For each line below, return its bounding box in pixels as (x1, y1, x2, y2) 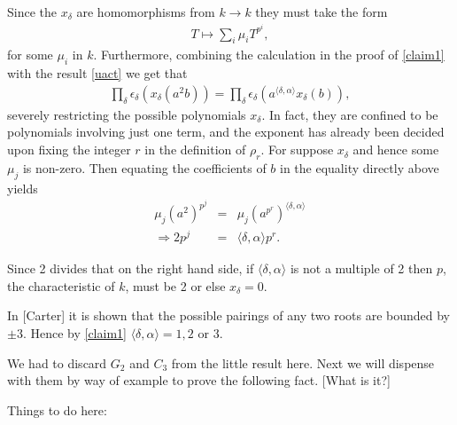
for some (7, 45, 53, 64)
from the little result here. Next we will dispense (171, 353, 435, 372)
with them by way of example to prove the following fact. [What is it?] (7, 371, 391, 390)
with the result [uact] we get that (7, 64, 188, 83)
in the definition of (144, 140, 246, 159)
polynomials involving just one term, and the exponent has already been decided (7, 122, 445, 141)
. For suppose (260, 140, 334, 159)
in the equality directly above (280, 158, 439, 177)
